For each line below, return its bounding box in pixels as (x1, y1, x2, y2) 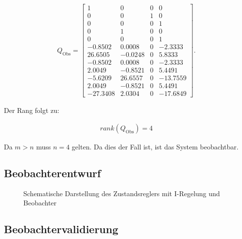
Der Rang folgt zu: (4, 105, 59, 115)
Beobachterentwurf (4, 165, 101, 181)
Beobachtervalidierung (4, 221, 119, 237)
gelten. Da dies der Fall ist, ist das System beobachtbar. (71, 142, 239, 152)
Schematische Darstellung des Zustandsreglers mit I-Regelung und (23, 188, 220, 198)
